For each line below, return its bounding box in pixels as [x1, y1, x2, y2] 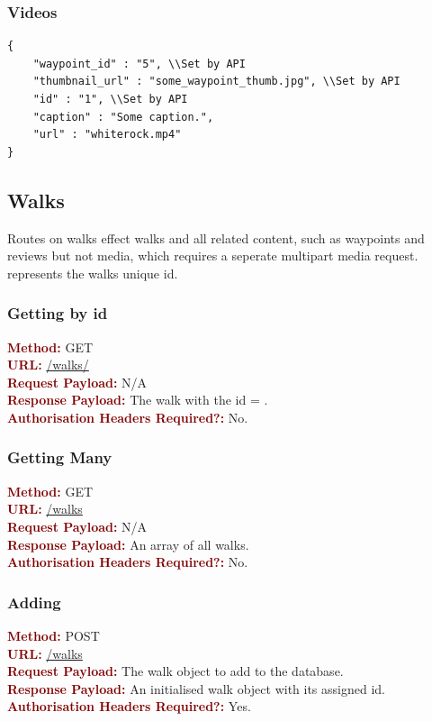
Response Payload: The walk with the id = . [7, 390, 268, 409]
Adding [7, 590, 61, 613]
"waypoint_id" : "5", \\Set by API [32, 57, 246, 70]
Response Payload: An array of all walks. [7, 534, 249, 553]
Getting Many [7, 446, 112, 469]
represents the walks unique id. [7, 263, 178, 282]
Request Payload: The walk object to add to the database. [7, 662, 344, 680]
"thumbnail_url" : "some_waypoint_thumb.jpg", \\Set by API [32, 75, 400, 88]
